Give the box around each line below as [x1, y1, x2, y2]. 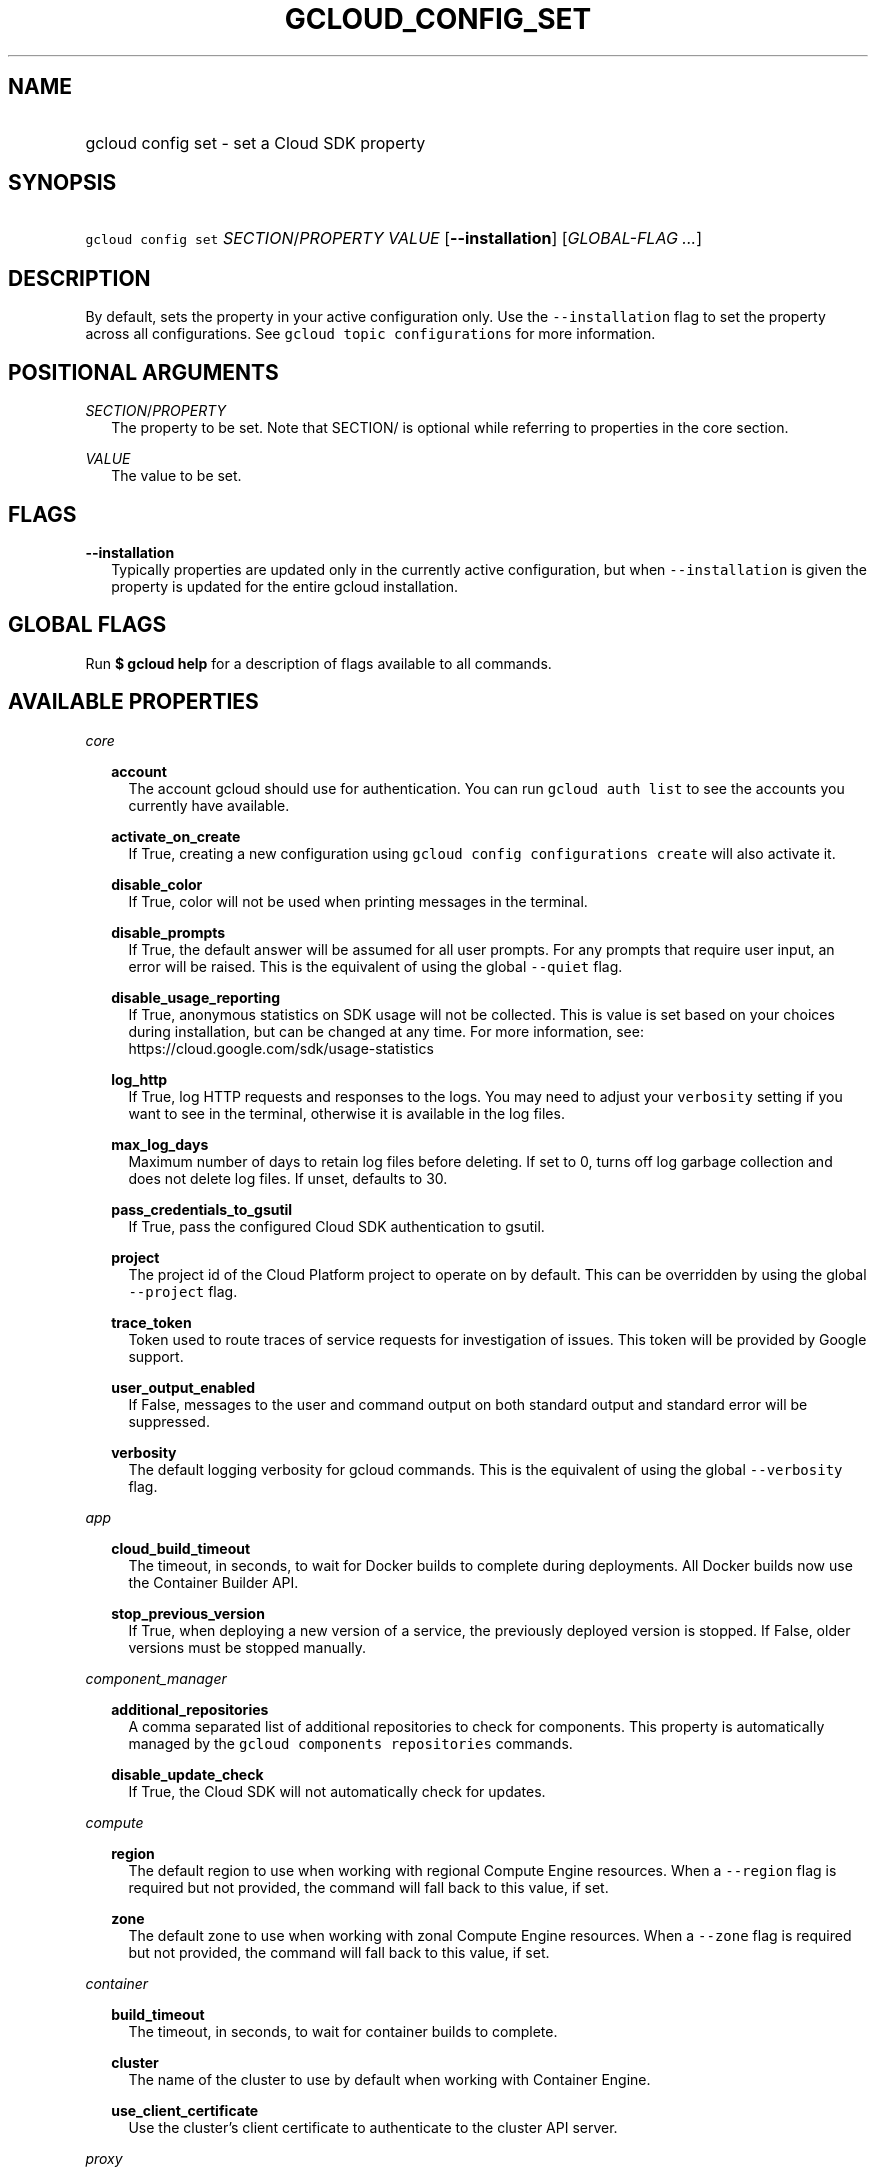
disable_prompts [111, 923, 226, 941]
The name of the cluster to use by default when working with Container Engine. [128, 2070, 651, 2088]
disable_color [111, 875, 203, 893]
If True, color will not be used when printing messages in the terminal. [128, 892, 588, 910]
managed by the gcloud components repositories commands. [128, 1734, 573, 1752]
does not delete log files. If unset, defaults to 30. [128, 1169, 448, 1187]
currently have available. [128, 796, 290, 814]
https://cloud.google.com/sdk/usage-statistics [128, 1039, 434, 1057]
